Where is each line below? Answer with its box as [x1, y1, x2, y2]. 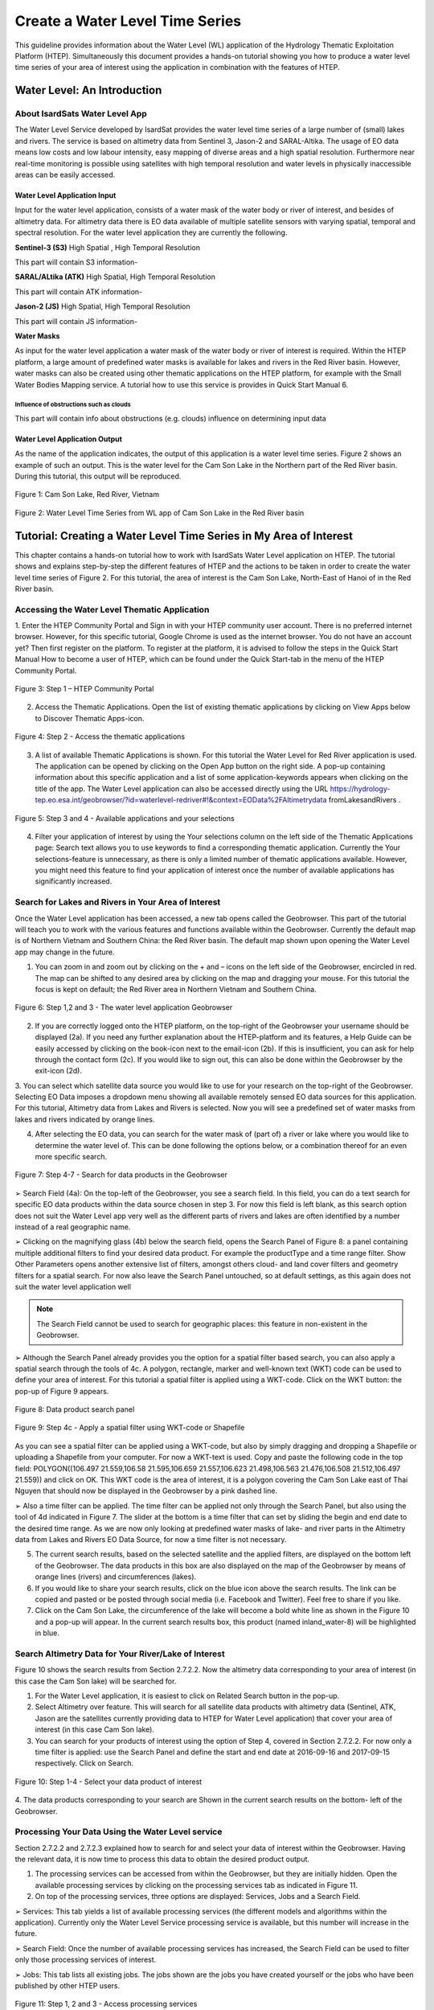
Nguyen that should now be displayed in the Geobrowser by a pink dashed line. [14, 1486, 277, 1495]
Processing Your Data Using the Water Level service [14, 1826, 223, 1837]
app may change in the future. [14, 947, 115, 957]
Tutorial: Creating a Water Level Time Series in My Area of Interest [14, 529, 354, 543]
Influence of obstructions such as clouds [14, 400, 132, 409]
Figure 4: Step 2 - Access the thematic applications [14, 732, 185, 741]
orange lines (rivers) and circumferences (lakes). [35, 1572, 197, 1581]
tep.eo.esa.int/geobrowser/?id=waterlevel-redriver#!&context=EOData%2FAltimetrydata [35, 795, 327, 805]
